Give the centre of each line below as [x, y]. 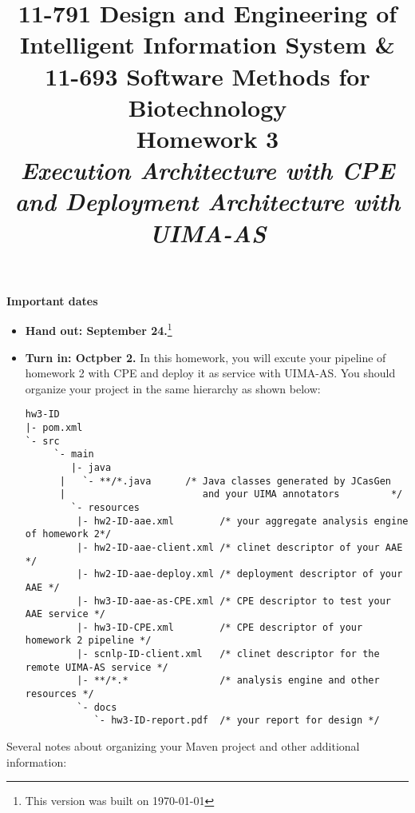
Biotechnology [207, 107]
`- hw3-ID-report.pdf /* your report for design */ [237, 721]
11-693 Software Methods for [207, 76]
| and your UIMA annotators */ [231, 494]
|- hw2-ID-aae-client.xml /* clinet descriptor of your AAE [240, 547]
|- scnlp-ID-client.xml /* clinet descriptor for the [228, 654]
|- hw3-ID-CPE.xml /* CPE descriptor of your [220, 627]
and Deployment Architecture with [207, 201]
